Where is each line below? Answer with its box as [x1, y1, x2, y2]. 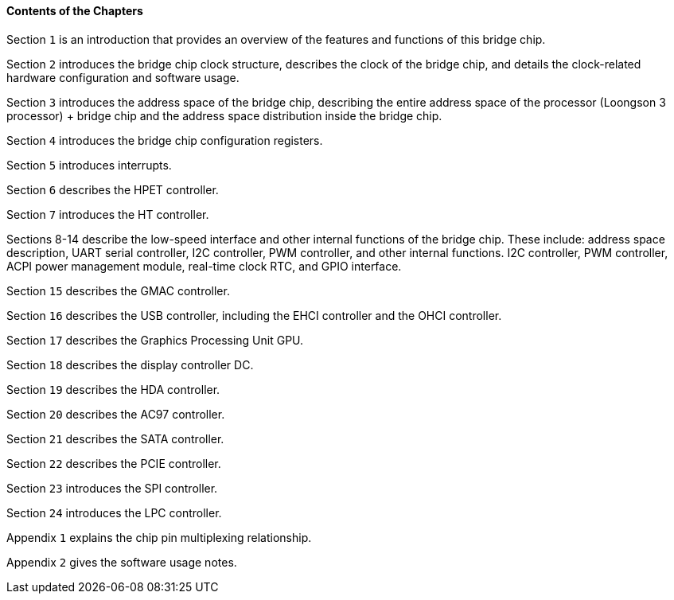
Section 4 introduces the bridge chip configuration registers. [6, 133, 323, 147]
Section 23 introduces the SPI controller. [6, 481, 218, 495]
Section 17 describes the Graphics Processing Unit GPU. [6, 333, 304, 347]
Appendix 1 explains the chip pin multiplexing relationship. [6, 530, 312, 544]
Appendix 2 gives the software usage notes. [6, 555, 237, 569]
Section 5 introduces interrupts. [6, 158, 172, 172]
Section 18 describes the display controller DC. [6, 357, 254, 372]
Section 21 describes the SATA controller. [6, 431, 224, 446]
